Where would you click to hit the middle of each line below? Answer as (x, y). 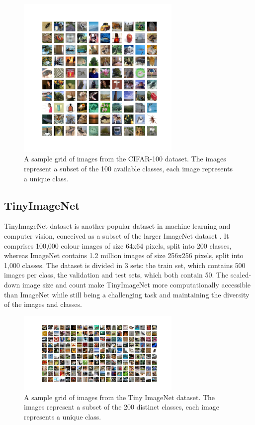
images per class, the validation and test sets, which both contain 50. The (116, 275)
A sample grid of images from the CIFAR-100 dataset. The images (125, 159)
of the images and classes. (43, 304)
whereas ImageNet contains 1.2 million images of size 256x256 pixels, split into (124, 255)
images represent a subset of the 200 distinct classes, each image (122, 407)
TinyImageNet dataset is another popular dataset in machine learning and (117, 226)
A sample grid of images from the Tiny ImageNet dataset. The (120, 397)
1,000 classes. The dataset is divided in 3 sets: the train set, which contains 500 (125, 265)
